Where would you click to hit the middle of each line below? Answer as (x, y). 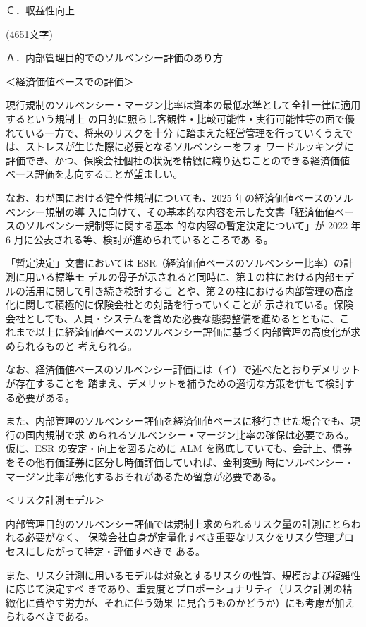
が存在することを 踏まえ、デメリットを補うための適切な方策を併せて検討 (175, 383)
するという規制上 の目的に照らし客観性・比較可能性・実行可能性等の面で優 (180, 118)
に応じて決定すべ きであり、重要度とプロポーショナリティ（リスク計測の (174, 589)
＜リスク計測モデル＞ (55, 500)
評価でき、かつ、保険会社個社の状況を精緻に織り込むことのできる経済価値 (178, 160)
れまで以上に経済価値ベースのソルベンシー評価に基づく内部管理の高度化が (178, 332)
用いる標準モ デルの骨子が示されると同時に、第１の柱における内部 (180, 276)
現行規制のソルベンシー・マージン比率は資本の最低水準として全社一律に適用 (183, 105)
